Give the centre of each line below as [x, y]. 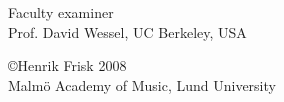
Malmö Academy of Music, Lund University [142, 84]
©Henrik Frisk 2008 [67, 65]
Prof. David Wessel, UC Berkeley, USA [127, 31]
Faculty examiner [61, 12]
